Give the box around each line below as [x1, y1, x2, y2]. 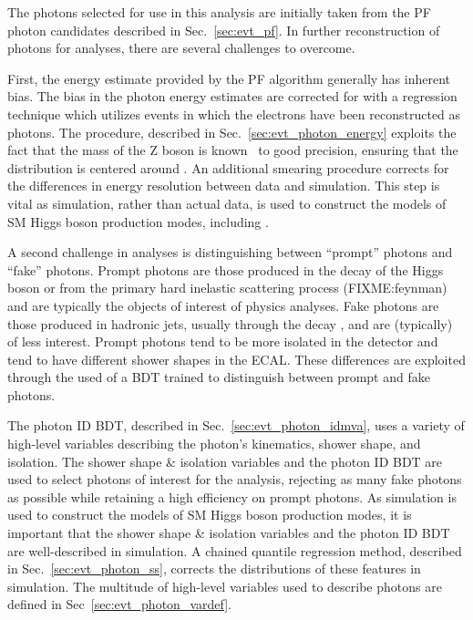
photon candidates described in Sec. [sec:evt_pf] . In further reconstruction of [7, 20, 440, 39]
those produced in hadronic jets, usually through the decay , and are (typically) [7, 314, 453, 333]
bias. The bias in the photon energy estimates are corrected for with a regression [7, 87, 458, 106]
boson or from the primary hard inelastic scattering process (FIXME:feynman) [7, 278, 447, 297]
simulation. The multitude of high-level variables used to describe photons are [7, 576, 442, 595]
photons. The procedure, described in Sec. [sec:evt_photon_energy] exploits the [7, 122, 457, 141]
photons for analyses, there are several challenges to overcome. [7, 38, 355, 57]
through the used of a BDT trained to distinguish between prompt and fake [7, 367, 430, 387]
